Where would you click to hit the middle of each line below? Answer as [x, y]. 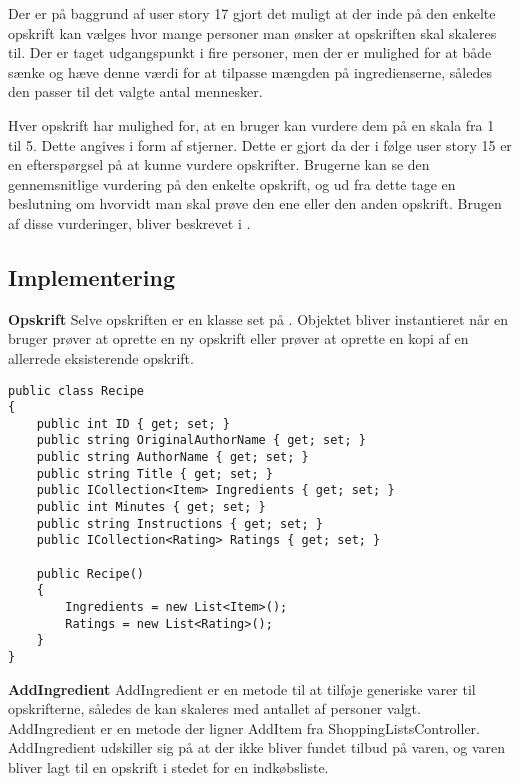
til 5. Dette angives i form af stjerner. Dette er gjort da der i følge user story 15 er [260, 144]
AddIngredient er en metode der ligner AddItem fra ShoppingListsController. [244, 727]
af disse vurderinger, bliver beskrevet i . [129, 222]
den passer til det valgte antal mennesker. [135, 91]
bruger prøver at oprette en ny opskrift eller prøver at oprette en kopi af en [238, 338]
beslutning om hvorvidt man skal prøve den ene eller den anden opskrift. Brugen [255, 203]
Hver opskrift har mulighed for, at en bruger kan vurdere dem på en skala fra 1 [251, 124]
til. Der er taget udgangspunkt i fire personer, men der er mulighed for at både [250, 52]
